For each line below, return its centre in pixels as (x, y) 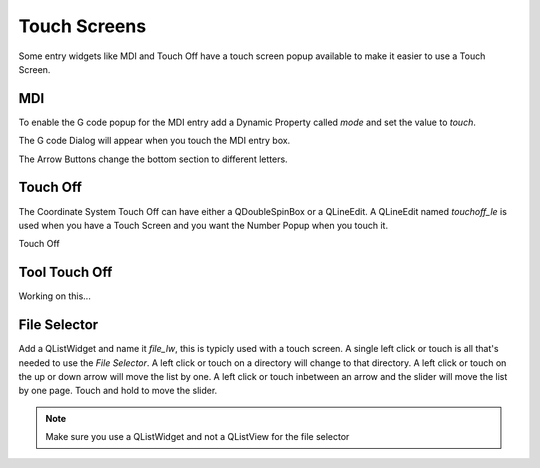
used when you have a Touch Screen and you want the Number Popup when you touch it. (203, 225)
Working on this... (55, 296)
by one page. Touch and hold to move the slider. (118, 391)
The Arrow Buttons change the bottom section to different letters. (153, 159)
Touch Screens (82, 26)
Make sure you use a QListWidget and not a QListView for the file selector (197, 437)
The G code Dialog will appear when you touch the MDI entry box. (154, 141)
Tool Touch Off (65, 272)
